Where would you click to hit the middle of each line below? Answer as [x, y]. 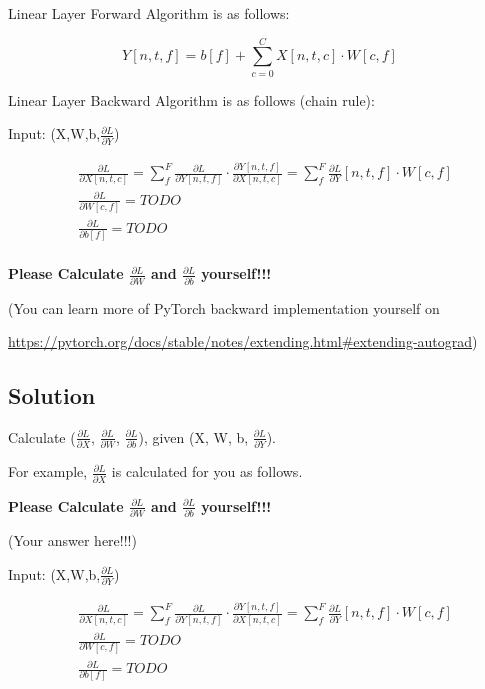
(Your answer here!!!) [72, 539]
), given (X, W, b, [193, 436]
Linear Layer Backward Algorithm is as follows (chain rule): [191, 99]
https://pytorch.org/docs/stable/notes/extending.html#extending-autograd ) [243, 341]
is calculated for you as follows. [207, 471]
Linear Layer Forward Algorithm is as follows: [149, 13]
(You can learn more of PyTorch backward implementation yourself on [224, 307]
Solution [52, 395]
